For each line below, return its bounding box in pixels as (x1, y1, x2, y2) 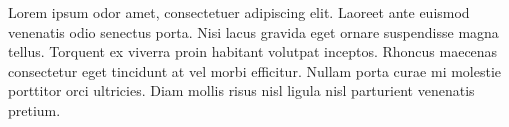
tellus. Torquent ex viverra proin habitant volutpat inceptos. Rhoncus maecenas (8, 41, 498, 62)
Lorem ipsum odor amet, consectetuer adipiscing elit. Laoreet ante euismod (8, 2, 470, 22)
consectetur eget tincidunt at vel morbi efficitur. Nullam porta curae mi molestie (8, 60, 502, 81)
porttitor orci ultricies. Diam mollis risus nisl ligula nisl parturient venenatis (8, 80, 475, 101)
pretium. (8, 99, 61, 120)
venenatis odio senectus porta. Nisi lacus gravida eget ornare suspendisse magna (8, 21, 499, 42)
